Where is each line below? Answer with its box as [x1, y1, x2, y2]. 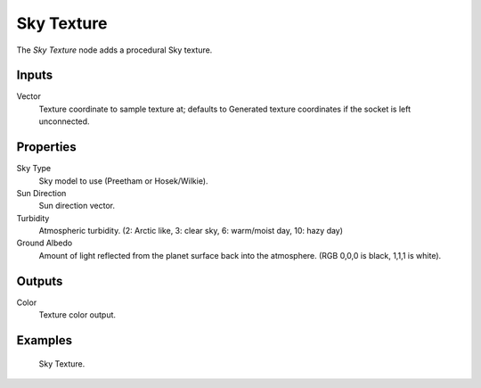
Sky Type [16, 163, 52, 174]
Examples [16, 333, 73, 348]
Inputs [16, 68, 53, 83]
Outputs [16, 273, 63, 289]
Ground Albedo [16, 237, 73, 249]
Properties [16, 139, 77, 155]
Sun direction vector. [38, 201, 116, 211]
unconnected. [38, 116, 90, 127]
